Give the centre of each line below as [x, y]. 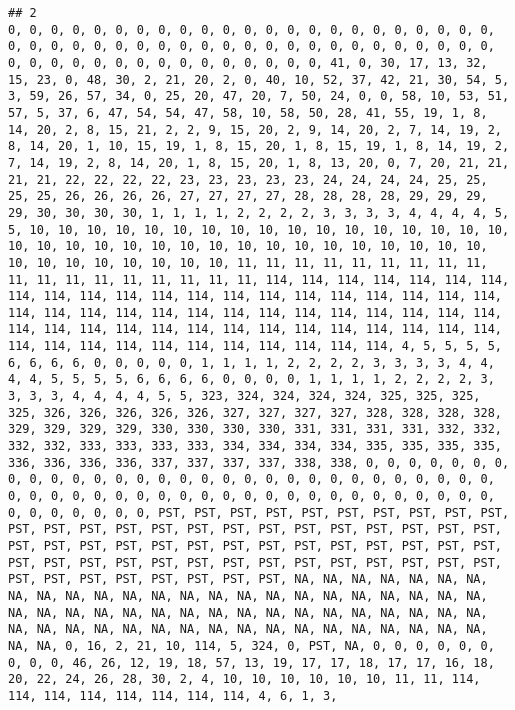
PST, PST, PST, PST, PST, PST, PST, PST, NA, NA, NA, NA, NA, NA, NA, [248, 579]
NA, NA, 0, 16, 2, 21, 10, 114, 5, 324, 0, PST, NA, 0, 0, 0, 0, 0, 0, [251, 645]
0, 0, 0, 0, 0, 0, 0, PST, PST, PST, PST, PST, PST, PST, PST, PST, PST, [259, 512]
